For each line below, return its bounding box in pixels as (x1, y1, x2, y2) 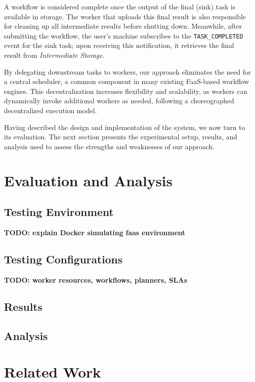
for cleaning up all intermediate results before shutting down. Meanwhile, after (4, 21, 242, 31)
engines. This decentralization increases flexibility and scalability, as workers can (4, 85, 248, 96)
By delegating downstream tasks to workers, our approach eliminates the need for (4, 66, 251, 77)
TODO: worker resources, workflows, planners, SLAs (4, 274, 187, 285)
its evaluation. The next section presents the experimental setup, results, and (4, 131, 237, 142)
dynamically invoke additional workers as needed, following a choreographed (4, 95, 234, 106)
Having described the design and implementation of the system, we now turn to (4, 122, 245, 132)
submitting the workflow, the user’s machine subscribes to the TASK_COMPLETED (4, 30, 243, 41)
